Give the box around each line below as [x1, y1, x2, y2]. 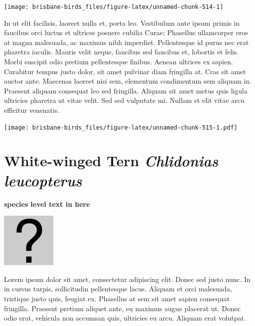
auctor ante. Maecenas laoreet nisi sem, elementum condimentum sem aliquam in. [4, 76, 252, 86]
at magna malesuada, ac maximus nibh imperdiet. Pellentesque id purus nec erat [4, 37, 249, 47]
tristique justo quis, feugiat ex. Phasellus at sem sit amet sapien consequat [4, 293, 230, 303]
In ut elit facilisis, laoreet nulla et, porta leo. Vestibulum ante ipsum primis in [4, 17, 240, 28]
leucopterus [4, 170, 82, 190]
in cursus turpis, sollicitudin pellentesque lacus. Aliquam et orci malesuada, [4, 283, 232, 294]
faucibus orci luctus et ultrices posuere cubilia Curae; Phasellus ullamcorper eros [4, 27, 248, 38]
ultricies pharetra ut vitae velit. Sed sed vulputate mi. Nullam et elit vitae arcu [4, 95, 245, 105]
